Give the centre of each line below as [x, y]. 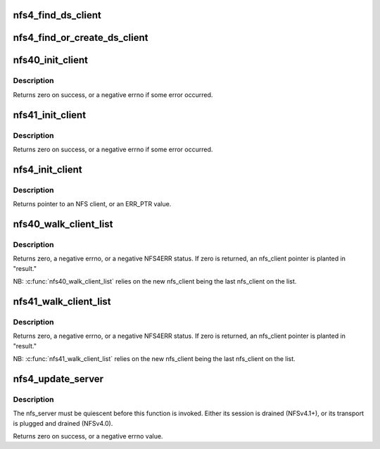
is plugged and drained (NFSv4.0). [63, 423]
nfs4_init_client [47, 169]
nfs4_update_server [58, 379]
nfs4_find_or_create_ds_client [81, 38]
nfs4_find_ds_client [57, 15]
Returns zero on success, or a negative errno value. [88, 436]
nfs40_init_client [50, 60]
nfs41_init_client [50, 115]
